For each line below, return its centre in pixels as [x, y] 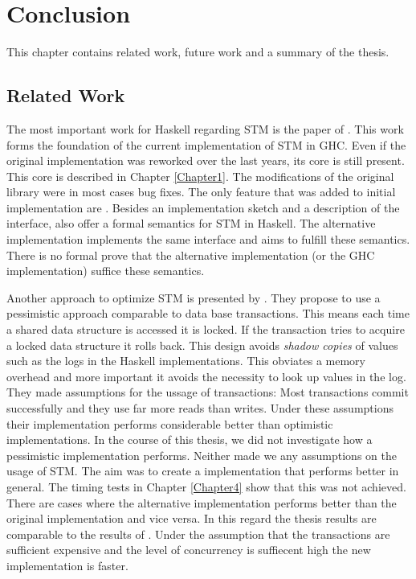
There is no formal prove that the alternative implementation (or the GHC [191, 255]
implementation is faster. [67, 565]
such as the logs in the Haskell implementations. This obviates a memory [186, 361]
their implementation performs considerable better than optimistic [170, 423]
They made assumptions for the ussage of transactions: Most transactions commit [208, 392]
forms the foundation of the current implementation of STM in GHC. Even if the [206, 144]
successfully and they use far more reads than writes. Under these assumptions [200, 408]
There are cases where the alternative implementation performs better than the [202, 502]
